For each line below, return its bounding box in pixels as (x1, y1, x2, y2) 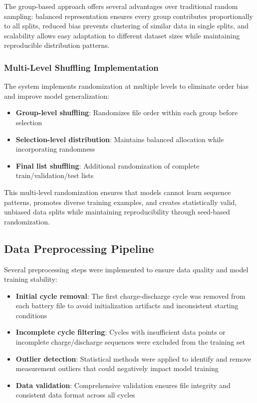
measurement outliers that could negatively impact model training (15, 363, 219, 374)
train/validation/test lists (15, 170, 94, 181)
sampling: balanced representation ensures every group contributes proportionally (4, 10, 253, 21)
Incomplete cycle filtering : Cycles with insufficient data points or (15, 327, 226, 337)
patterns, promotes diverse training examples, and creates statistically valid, (4, 197, 237, 207)
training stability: (4, 274, 57, 284)
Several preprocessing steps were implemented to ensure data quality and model (4, 264, 249, 274)
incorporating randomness (15, 144, 95, 154)
